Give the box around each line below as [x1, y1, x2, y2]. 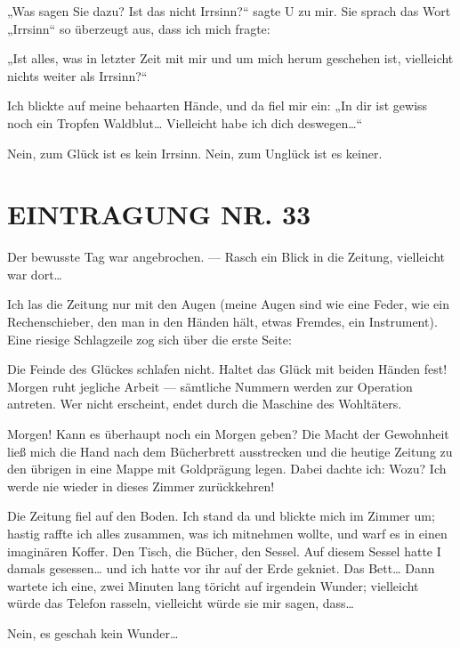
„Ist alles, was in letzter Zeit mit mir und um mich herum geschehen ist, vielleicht [7, 49, 454, 68]
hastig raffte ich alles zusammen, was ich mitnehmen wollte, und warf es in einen [7, 524, 448, 542]
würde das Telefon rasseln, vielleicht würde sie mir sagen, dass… [7, 594, 354, 612]
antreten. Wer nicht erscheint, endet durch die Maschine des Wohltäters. [7, 394, 402, 413]
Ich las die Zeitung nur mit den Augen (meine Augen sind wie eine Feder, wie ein [7, 295, 449, 313]
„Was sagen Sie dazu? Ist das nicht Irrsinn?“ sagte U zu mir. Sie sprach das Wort [7, 2, 451, 20]
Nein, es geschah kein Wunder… [7, 623, 179, 642]
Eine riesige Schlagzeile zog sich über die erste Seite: [7, 329, 292, 348]
